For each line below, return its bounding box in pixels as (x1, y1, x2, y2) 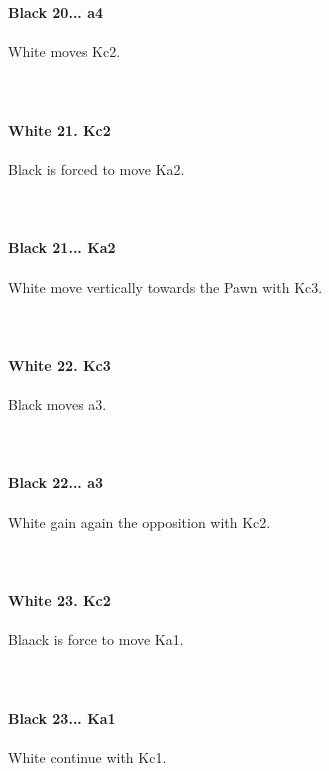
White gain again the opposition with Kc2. (8, 511, 271, 532)
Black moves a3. (8, 394, 107, 415)
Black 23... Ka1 (8, 707, 116, 728)
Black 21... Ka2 (8, 237, 116, 258)
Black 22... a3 (8, 472, 104, 493)
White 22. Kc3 (8, 354, 111, 375)
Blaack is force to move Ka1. (8, 629, 184, 650)
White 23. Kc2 (8, 590, 111, 610)
